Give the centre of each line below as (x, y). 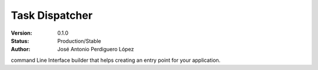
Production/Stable (79, 41)
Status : (20, 41)
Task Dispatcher (52, 15)
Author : (21, 49)
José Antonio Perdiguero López (96, 49)
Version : (21, 33)
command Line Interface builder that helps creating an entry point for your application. (116, 60)
